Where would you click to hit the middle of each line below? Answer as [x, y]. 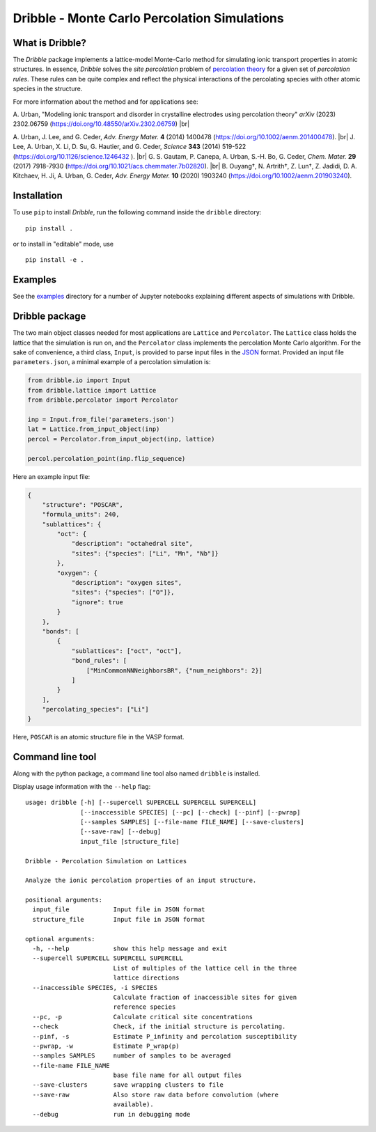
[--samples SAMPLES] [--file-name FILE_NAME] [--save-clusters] [192, 822]
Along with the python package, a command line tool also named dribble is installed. [136, 773]
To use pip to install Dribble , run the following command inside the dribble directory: [137, 212]
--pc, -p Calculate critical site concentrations [143, 1017]
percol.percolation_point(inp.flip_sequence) [107, 458]
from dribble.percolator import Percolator [103, 400]
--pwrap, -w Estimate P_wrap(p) [106, 1046]
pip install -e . [55, 260]
